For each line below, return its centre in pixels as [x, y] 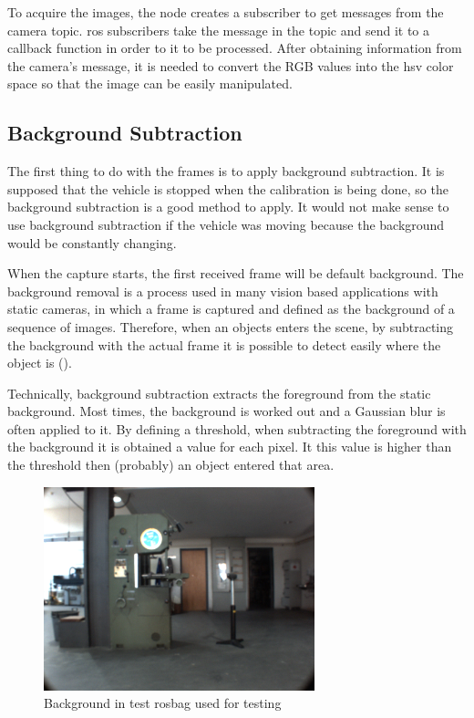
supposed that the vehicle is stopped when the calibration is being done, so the [228, 188]
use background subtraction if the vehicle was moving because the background [226, 224]
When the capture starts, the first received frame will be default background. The [236, 273]
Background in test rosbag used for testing [163, 703]
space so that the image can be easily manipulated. [150, 83]
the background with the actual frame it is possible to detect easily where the [224, 344]
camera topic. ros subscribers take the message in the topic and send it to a [219, 30]
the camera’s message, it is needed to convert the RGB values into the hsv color [231, 65]
